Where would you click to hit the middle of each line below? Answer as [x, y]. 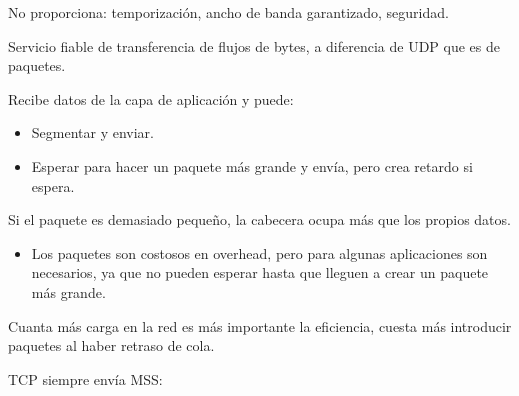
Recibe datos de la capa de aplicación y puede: [151, 98]
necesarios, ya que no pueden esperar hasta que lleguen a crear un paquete [260, 272]
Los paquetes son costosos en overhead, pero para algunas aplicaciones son [259, 252]
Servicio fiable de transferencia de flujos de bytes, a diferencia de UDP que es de [254, 45]
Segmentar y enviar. [92, 132]
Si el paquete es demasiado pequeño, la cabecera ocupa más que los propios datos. [259, 219]
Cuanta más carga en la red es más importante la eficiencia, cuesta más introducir [260, 325]
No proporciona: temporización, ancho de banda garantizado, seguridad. [228, 12]
